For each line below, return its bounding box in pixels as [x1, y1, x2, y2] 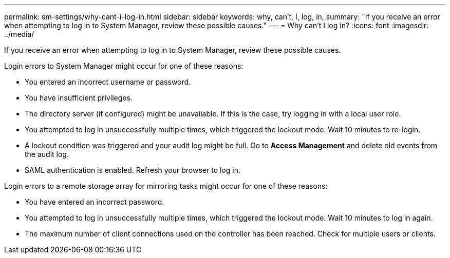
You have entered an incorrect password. [25, 197, 164, 206]
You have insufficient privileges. [25, 93, 133, 102]
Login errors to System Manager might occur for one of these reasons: [4, 62, 243, 70]
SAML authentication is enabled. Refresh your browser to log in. [25, 166, 240, 174]
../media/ [4, 30, 34, 38]
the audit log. [25, 150, 69, 158]
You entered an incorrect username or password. [25, 77, 191, 86]
